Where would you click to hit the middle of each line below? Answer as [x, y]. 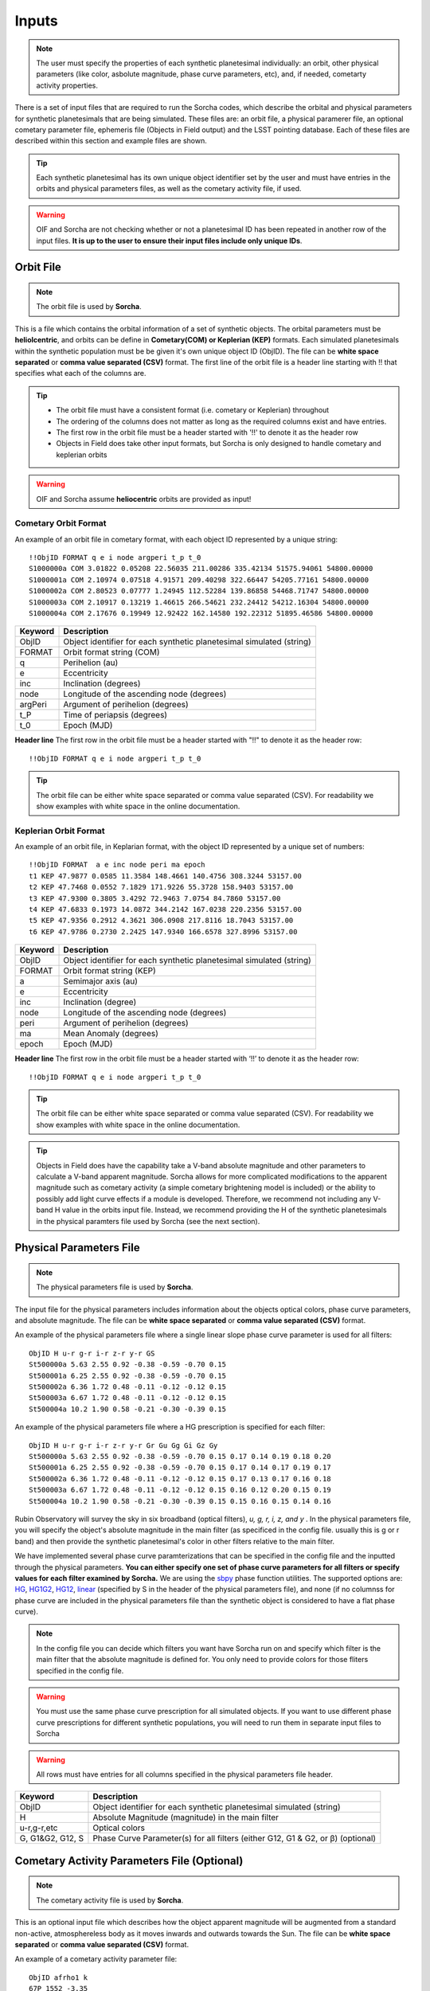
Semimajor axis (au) [101, 981]
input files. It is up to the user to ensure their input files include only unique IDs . [169, 241]
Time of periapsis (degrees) [115, 715]
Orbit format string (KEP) [110, 971]
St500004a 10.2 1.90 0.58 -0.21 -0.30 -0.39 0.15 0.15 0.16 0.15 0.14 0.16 [180, 1501]
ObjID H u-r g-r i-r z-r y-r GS [92, 1353]
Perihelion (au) [91, 663]
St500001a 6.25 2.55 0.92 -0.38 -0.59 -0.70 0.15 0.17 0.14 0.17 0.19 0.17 [180, 1468]
